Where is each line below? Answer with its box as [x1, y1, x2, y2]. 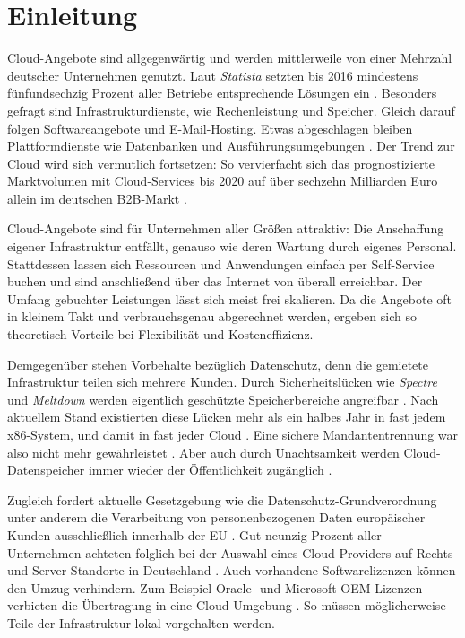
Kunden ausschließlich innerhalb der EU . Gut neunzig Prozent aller [7, 525, 382, 544]
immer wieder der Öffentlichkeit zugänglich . [88, 460, 332, 479]
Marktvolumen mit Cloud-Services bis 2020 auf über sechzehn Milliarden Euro [7, 171, 438, 190]
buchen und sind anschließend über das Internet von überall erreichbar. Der [7, 272, 423, 291]
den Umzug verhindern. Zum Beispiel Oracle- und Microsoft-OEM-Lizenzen [7, 578, 423, 597]
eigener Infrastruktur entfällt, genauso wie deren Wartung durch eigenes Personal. [7, 237, 457, 256]
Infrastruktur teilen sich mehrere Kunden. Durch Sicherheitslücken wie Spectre [7, 372, 437, 391]
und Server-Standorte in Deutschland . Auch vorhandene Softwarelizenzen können [7, 561, 456, 580]
